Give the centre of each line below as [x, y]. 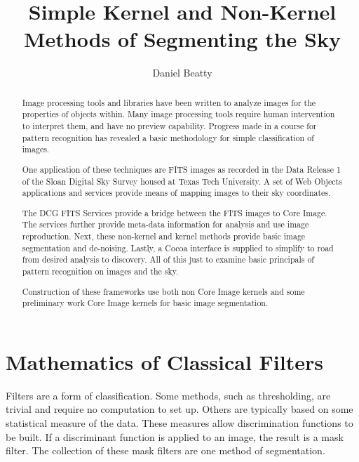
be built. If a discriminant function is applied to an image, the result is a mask [175, 436]
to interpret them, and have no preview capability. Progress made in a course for [169, 126]
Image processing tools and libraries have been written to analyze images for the [169, 102]
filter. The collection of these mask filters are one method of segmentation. [165, 450]
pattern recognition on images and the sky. [100, 271]
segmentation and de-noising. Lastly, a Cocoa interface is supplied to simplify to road [178, 247]
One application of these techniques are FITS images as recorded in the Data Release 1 [181, 169]
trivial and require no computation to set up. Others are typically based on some [179, 409]
